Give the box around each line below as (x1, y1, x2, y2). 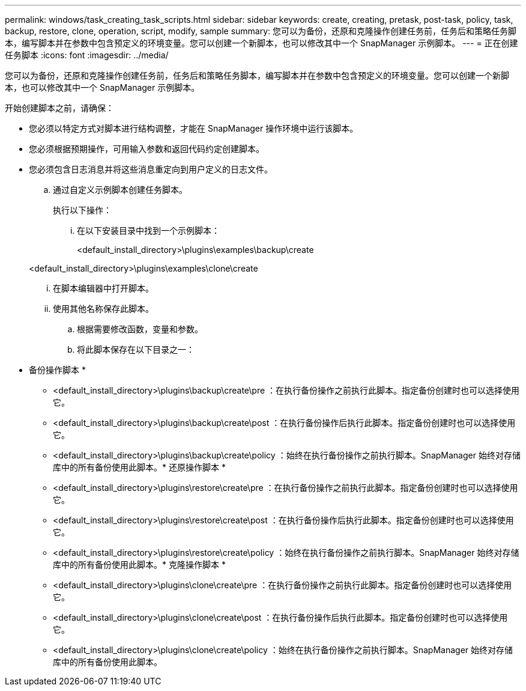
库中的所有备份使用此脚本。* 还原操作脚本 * (53, 462, 226, 472)
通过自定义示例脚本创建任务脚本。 (53, 184, 187, 195)
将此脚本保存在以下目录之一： (77, 344, 195, 355)
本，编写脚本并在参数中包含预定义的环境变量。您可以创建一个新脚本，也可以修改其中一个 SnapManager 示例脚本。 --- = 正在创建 (5, 38, 518, 48)
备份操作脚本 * (29, 365, 86, 375)
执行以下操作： (53, 205, 112, 215)
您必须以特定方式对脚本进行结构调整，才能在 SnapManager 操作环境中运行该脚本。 (29, 123, 358, 133)
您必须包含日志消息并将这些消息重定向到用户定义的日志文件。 (29, 164, 273, 174)
